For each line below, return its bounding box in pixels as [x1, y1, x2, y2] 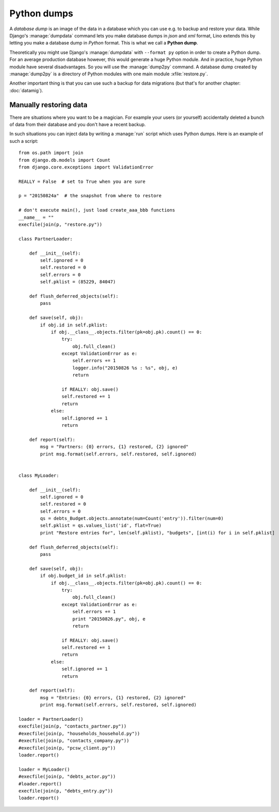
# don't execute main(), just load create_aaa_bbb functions [18, 207, 175, 213]
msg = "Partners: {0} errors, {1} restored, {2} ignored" [40, 444, 189, 450]
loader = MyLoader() [18, 766, 70, 772]
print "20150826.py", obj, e [72, 616, 146, 622]
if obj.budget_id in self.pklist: [40, 573, 127, 579]
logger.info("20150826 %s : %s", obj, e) [72, 365, 178, 371]
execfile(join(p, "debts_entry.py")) [18, 788, 114, 794]
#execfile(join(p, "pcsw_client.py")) [18, 745, 116, 751]
